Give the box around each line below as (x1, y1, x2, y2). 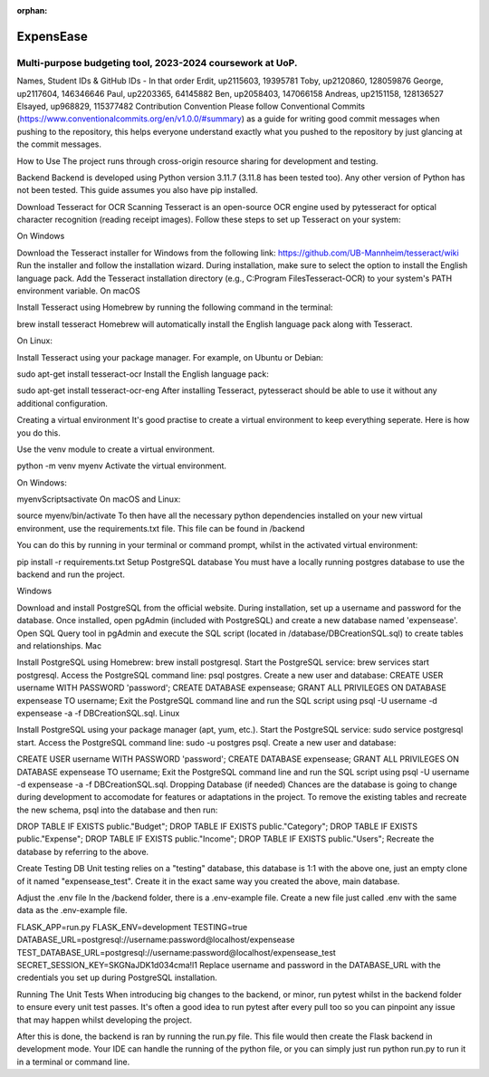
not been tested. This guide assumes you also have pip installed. (16, 185, 258, 196)
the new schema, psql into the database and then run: (16, 804, 218, 815)
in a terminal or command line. (16, 1056, 130, 1067)
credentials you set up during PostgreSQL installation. (16, 972, 217, 983)
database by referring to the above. (16, 846, 149, 857)
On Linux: (16, 335, 53, 346)
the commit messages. (16, 139, 102, 149)
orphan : (16, 5, 48, 15)
